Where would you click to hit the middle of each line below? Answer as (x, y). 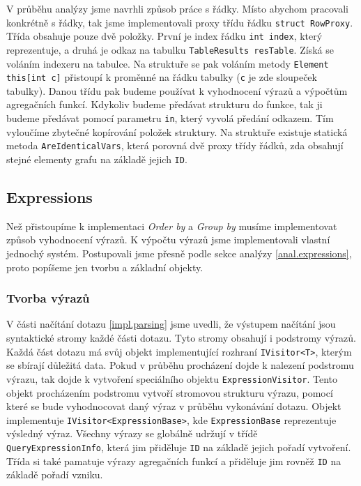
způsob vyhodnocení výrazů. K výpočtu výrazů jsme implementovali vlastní (168, 240)
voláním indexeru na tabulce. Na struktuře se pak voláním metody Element (168, 63)
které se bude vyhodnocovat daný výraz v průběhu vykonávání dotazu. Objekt (174, 406)
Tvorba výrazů (48, 298)
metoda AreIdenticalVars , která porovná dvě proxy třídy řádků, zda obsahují (175, 145)
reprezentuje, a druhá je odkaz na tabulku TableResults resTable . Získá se (170, 49)
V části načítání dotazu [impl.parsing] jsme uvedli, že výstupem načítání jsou (171, 324)
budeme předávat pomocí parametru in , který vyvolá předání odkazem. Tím (170, 118)
